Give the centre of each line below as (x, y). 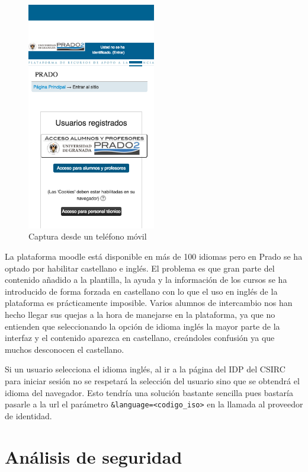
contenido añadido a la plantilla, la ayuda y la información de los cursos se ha (146, 280)
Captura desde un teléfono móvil (88, 236)
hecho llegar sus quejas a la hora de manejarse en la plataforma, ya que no (140, 315)
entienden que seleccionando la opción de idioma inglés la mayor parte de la (142, 326)
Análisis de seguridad (94, 456)
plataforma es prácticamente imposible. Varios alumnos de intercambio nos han (149, 303)
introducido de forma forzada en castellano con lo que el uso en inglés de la (141, 291)
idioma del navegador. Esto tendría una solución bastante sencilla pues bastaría (149, 392)
